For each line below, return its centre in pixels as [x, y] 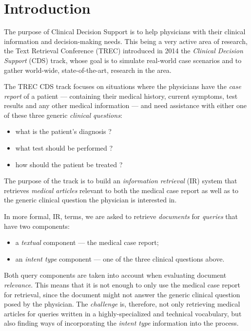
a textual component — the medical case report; [87, 242]
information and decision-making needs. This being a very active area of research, [126, 41]
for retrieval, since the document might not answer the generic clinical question [122, 294]
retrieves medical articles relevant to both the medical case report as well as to [121, 190]
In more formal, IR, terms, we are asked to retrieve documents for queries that [121, 216]
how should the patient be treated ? [69, 164]
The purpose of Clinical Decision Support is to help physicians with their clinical [125, 32]
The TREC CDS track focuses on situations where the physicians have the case [123, 86]
